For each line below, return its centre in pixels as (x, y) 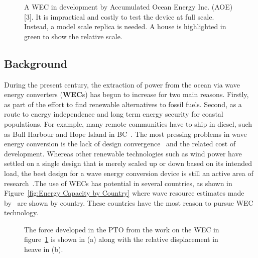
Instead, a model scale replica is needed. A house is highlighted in (125, 26)
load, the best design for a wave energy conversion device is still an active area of (129, 173)
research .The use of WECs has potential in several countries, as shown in (118, 183)
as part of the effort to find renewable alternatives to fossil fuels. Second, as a (123, 104)
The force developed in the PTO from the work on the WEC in (122, 229)
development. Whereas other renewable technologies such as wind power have (123, 153)
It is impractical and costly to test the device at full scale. (125, 16)
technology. (21, 212)
